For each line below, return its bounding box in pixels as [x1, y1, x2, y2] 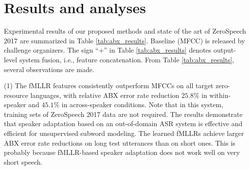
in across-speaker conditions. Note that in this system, [61, 99, 224, 110]
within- [209, 90, 231, 100]
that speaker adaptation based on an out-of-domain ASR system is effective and [4, 118, 243, 129]
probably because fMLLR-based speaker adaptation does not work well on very [4, 147, 240, 157]
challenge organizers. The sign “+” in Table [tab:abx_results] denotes [4, 45, 212, 55]
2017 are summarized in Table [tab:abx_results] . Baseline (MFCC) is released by [4, 35, 245, 45]
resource [4, 90, 28, 100]
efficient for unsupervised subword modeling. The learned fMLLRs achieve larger [4, 128, 244, 138]
